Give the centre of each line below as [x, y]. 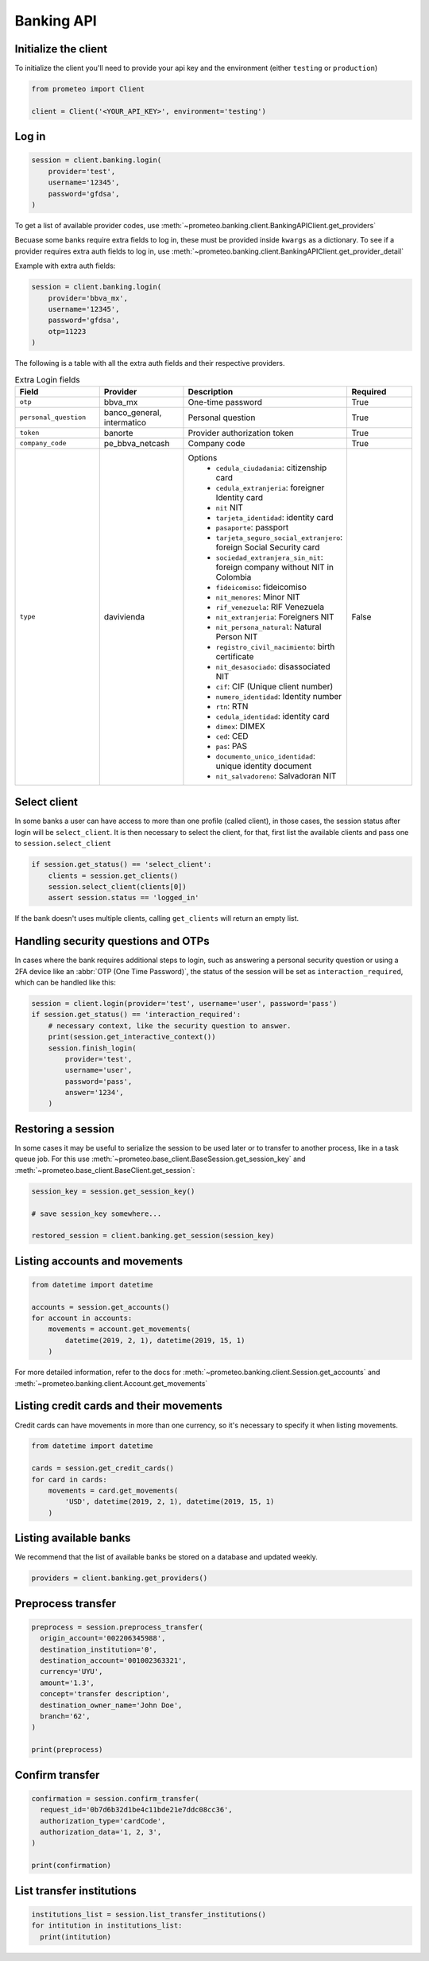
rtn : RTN [232, 706]
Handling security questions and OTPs [112, 941]
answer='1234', [95, 1093]
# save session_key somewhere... [97, 1213]
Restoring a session [65, 1129]
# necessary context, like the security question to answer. [170, 1025]
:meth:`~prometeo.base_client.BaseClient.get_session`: [105, 1170]
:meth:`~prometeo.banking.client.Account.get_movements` [111, 1383]
